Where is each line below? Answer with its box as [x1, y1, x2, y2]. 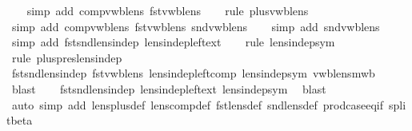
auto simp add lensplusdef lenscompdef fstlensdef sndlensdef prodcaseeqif [11, 96, 383, 113]
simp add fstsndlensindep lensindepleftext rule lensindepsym [11, 34, 335, 50]
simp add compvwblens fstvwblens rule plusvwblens [26, 2, 309, 18]
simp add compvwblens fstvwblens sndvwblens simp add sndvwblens [11, 18, 380, 34]
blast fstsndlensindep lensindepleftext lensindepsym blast [11, 80, 326, 97]
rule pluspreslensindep [11, 49, 122, 65]
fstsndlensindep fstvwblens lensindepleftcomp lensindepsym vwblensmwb [11, 65, 375, 81]
